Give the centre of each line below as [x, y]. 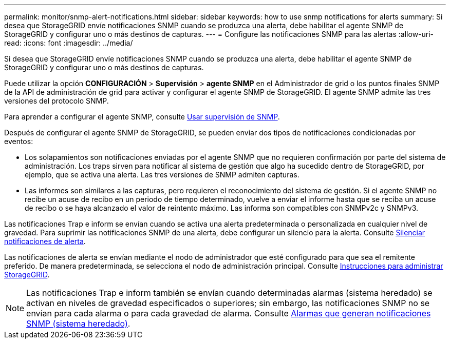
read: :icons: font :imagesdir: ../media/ [69, 43]
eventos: [19, 141]
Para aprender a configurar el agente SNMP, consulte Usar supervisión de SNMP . [142, 117]
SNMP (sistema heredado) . [78, 324]
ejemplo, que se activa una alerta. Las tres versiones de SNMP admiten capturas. [162, 175]
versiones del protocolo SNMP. [57, 101]
